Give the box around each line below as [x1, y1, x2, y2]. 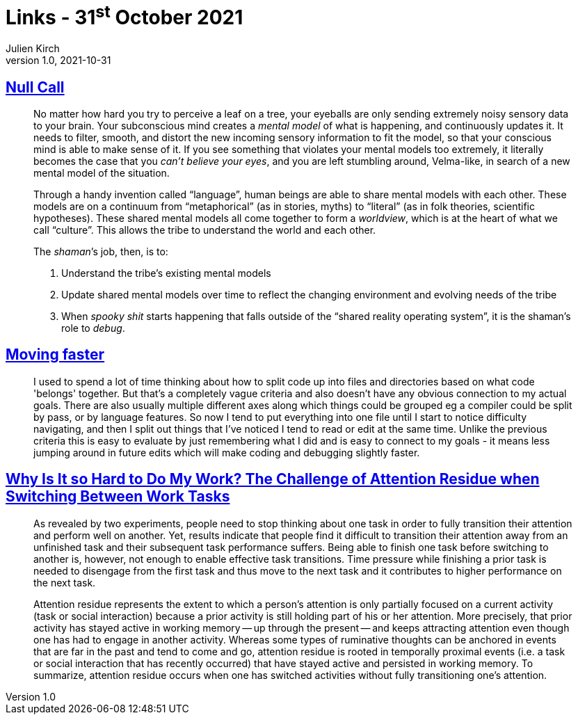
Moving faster [6, 346, 105, 364]
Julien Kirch [6, 42, 60, 55]
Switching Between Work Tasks [6, 488, 230, 506]
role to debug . [61, 321, 125, 334]
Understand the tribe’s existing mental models [61, 266, 271, 279]
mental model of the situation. [33, 166, 170, 179]
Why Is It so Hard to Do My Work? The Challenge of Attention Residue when [6, 470, 540, 488]
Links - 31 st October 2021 [6, 1, 243, 30]
